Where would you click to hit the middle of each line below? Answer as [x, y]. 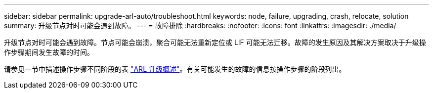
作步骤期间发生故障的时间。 [49, 52]
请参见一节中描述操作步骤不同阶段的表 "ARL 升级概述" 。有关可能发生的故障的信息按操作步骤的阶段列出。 [175, 69]
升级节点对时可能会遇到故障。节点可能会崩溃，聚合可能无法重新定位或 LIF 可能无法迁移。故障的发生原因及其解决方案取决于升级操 [215, 42]
